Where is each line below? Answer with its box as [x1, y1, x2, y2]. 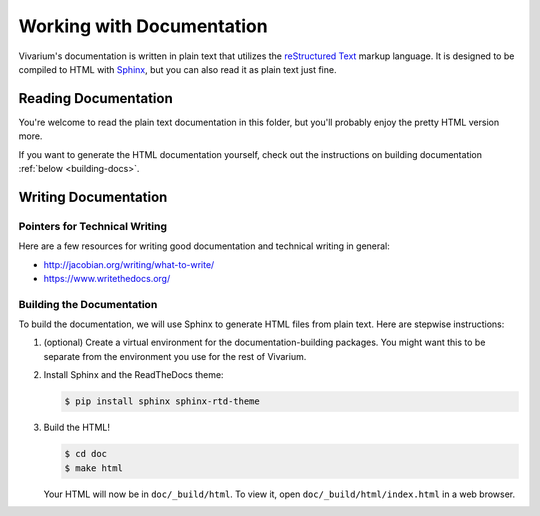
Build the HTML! [43, 421, 110, 434]
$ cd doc [64, 448, 108, 460]
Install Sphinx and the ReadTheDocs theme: [43, 369, 224, 381]
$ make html [64, 462, 124, 474]
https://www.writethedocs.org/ [43, 272, 171, 284]
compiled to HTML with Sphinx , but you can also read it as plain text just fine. [18, 63, 337, 75]
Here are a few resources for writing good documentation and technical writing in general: [18, 240, 390, 252]
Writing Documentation [18, 188, 168, 205]
